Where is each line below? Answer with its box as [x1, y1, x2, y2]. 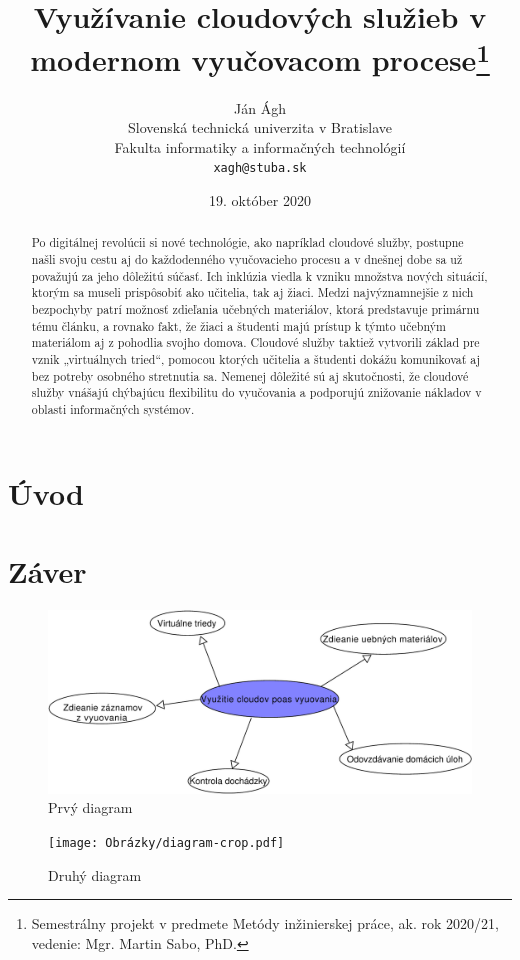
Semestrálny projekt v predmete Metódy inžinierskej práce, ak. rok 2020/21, [31, 913, 499, 934]
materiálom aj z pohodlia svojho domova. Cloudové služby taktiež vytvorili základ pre [31, 334, 480, 351]
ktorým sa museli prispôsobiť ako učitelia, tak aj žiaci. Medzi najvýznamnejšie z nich [31, 284, 474, 301]
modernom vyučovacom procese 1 [30, 35, 490, 80]
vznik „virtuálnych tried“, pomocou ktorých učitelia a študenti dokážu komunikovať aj [31, 351, 481, 368]
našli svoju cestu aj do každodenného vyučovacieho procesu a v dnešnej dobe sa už [31, 251, 463, 268]
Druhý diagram [48, 864, 142, 885]
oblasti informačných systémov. [31, 401, 195, 418]
